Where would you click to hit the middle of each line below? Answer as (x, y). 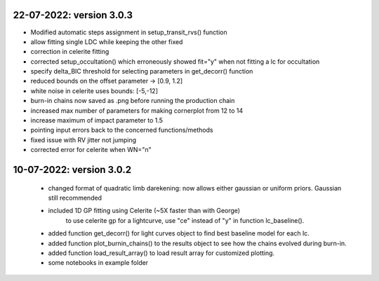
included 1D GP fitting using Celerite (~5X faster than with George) (144, 211)
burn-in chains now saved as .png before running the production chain (133, 101)
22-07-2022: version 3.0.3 (73, 15)
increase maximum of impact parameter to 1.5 (97, 121)
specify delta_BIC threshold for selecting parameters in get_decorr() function (142, 71)
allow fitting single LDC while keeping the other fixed (107, 41)
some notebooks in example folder (98, 263)
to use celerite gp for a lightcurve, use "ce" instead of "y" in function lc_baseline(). (185, 220)
